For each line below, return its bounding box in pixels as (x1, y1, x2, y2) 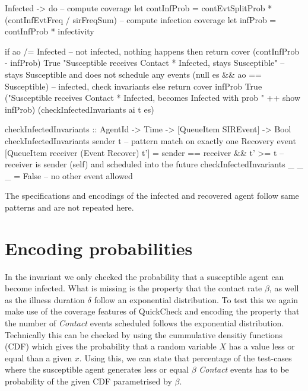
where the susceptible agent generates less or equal (5, 363, 189, 376)
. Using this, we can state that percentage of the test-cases (79, 351, 292, 364)
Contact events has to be (199, 363, 289, 376)
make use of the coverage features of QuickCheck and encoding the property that (5, 305, 300, 317)
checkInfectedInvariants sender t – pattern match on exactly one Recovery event (5, 134, 296, 147)
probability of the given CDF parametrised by (5, 374, 172, 387)
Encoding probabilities (5, 236, 193, 260)
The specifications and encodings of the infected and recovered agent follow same (5, 189, 299, 202)
